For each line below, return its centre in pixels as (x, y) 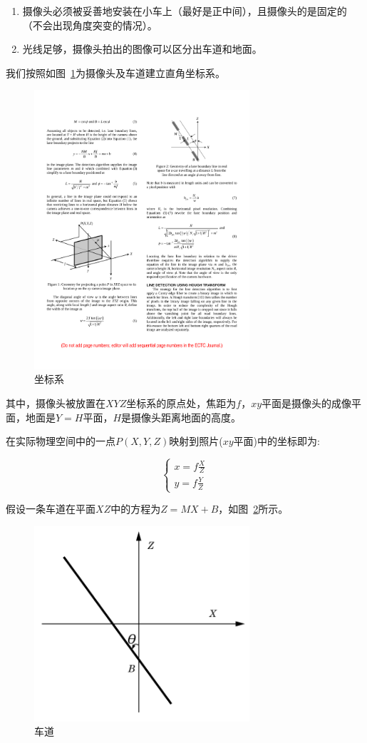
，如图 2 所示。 (253, 509)
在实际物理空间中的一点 (61, 441)
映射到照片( (196, 441)
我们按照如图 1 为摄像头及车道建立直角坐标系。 (115, 72)
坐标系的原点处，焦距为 (181, 403)
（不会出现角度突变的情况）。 (90, 25)
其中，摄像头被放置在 (56, 403)
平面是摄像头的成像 (307, 403)
